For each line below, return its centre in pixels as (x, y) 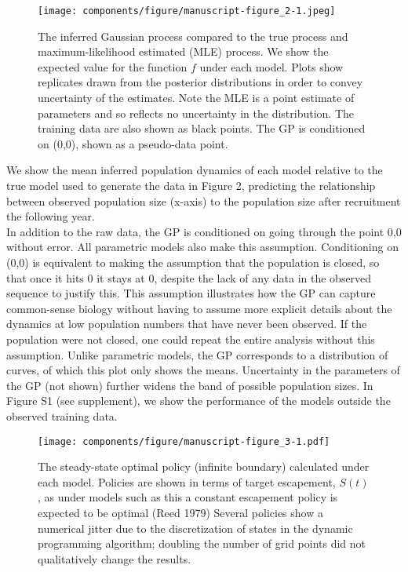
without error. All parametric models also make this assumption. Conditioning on (202, 247)
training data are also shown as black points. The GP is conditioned (202, 128)
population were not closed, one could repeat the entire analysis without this (191, 339)
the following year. (51, 216)
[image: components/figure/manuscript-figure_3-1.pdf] (184, 441)
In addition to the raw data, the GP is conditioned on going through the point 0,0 (204, 231)
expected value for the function (113, 66)
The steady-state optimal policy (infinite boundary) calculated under (204, 466)
